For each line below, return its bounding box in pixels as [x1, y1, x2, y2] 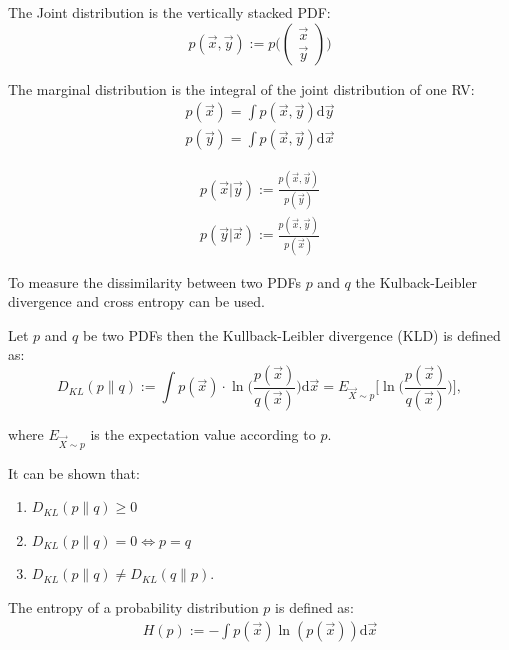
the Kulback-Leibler [355, 271, 478, 292]
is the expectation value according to [90, 423, 316, 444]
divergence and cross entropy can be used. [8, 291, 265, 312]
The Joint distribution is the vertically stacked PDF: [8, 2, 331, 22]
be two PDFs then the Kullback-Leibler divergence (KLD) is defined [82, 324, 501, 345]
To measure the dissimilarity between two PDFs [8, 271, 301, 292]
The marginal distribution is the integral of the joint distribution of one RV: [8, 78, 475, 99]
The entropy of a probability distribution [8, 596, 259, 617]
